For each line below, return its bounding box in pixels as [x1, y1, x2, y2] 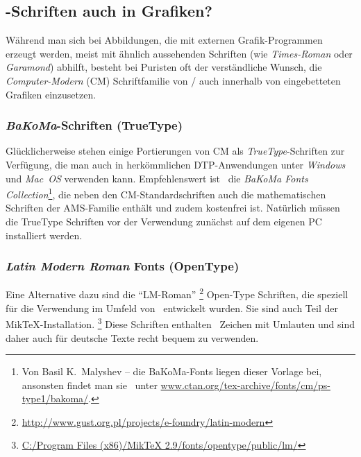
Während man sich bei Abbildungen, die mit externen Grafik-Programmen [6, 33, 323, 47]
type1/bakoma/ [22, 391, 89, 406]
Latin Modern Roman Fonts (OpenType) [6, 257, 240, 275]
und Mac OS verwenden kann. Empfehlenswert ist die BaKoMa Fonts [6, 171, 308, 185]
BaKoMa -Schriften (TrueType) [6, 117, 183, 134]
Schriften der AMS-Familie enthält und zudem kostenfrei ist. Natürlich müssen [6, 200, 340, 215]
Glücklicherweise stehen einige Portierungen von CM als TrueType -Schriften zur [6, 144, 345, 158]
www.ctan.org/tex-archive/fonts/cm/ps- [160, 377, 331, 392]
